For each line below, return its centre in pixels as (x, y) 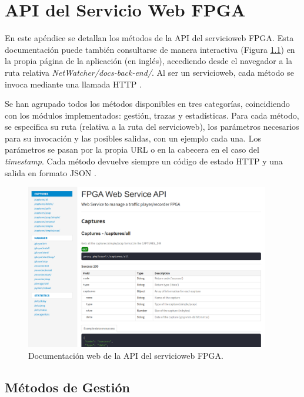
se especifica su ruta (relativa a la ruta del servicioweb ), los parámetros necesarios (152, 127)
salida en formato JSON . (51, 172)
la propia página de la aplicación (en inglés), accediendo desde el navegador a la (149, 61)
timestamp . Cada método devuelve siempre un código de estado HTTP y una (144, 161)
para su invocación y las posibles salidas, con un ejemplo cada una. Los (133, 138)
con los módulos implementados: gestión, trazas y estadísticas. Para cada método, (152, 115)
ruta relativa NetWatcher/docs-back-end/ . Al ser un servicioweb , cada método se (149, 72)
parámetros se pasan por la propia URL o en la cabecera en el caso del (132, 149)
